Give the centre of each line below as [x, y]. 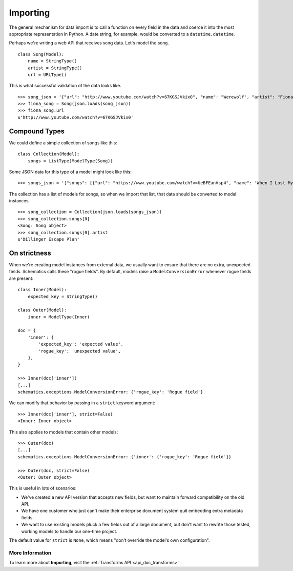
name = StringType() [52, 61]
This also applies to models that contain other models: [63, 432]
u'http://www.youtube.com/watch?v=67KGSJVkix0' [76, 117]
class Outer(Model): [42, 310]
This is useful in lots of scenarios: [43, 488]
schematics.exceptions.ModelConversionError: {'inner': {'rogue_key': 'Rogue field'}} [125, 457]
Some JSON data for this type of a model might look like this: [70, 172]
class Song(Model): [41, 54]
